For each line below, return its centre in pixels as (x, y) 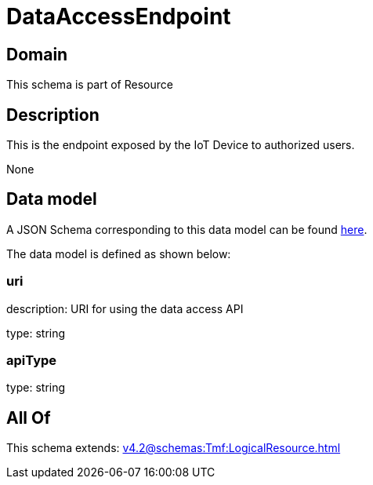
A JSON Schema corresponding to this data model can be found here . (187, 229)
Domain (37, 54)
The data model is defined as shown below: (119, 253)
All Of (29, 418)
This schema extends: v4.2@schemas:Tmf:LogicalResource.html (174, 448)
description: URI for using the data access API (125, 308)
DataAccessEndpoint (119, 16)
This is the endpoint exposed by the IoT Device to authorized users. (181, 145)
